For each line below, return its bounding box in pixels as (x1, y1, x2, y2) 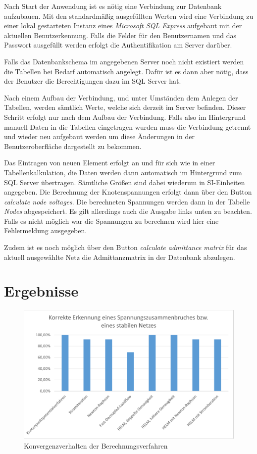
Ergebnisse (4, 281, 79, 301)
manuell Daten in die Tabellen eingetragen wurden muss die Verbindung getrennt (4, 121, 251, 132)
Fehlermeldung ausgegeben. (4, 225, 87, 236)
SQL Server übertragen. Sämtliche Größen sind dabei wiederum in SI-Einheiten (4, 177, 245, 187)
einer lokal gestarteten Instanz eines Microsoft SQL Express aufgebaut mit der (4, 20, 242, 31)
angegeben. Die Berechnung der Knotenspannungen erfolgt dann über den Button (4, 187, 252, 197)
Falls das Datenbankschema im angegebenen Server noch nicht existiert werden (4, 56, 244, 66)
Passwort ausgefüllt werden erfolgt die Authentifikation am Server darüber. (4, 40, 232, 50)
